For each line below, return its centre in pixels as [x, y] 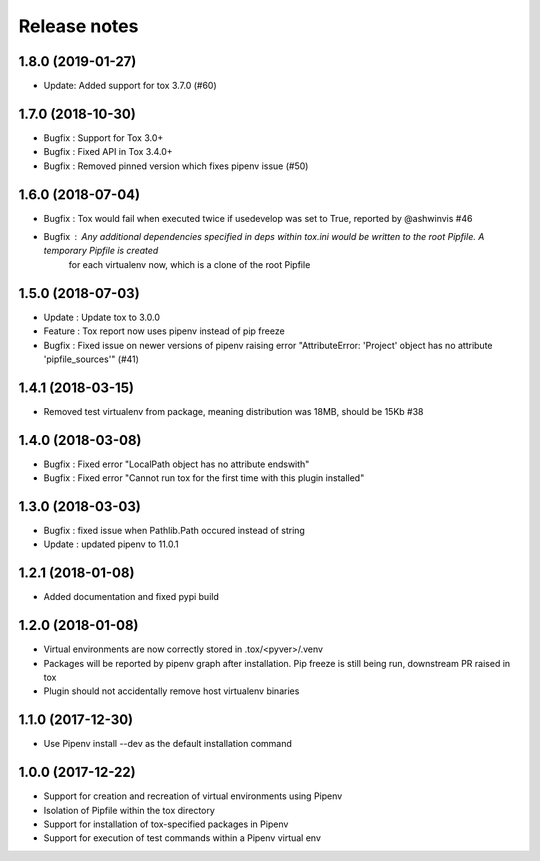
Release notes [78, 26]
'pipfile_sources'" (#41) [91, 359]
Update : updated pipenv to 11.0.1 [111, 544]
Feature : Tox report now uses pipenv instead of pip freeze [164, 331]
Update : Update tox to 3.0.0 [101, 317]
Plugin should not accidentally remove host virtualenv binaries [171, 691]
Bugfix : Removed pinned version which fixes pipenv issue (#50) [176, 166]
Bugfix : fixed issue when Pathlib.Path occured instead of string [174, 531]
